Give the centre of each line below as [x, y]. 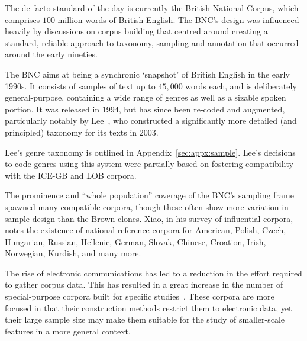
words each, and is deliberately [241, 86]
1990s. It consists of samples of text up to [80, 86]
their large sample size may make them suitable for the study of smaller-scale [145, 319]
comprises [22, 19]
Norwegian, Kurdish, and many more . [73, 253]
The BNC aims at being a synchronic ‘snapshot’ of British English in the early [147, 74]
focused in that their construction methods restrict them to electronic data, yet [148, 308]
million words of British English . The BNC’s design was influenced [178, 19]
